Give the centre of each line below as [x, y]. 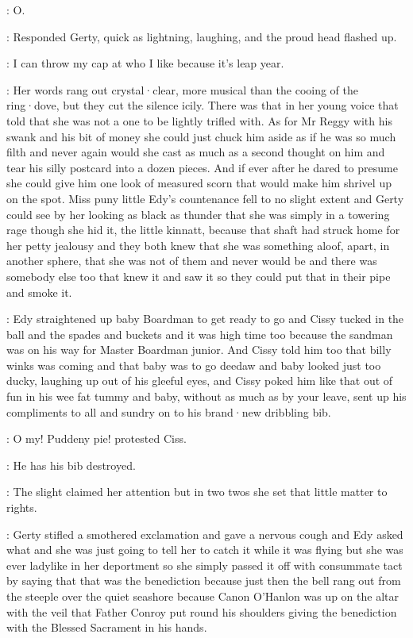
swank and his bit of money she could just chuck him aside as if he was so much [201, 136]
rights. [22, 507]
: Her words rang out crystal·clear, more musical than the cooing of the [183, 89]
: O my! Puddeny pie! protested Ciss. [96, 438]
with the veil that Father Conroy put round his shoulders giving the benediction [202, 611]
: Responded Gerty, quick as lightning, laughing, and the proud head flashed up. [202, 36]
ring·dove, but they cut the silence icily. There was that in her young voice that [203, 105]
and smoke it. [39, 292]
